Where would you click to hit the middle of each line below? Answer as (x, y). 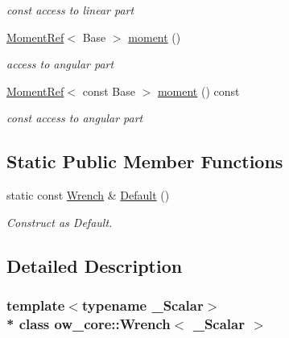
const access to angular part (75, 118)
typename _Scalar (142, 305)
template (36, 305)
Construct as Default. (60, 222)
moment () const (198, 91)
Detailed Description (95, 265)
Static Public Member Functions (145, 161)
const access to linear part (70, 10)
